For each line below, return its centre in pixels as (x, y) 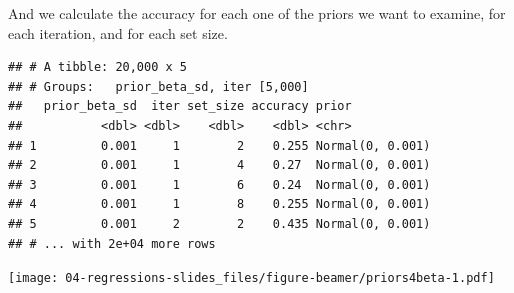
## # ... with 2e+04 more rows (112, 243)
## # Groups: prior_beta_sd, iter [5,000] (158, 86)
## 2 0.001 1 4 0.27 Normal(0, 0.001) (219, 165)
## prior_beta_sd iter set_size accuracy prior (180, 106)
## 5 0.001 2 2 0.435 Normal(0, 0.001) (219, 223)
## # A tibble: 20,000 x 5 (97, 67)
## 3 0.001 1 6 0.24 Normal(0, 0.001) (219, 184)
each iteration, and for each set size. (118, 32)
